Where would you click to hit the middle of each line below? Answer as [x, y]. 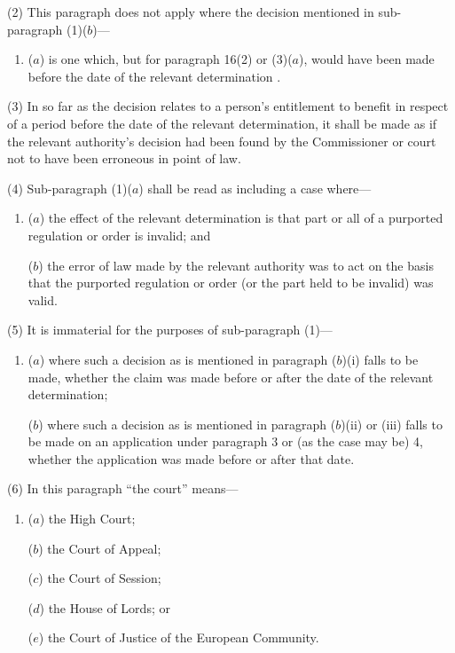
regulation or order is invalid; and [119, 235]
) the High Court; [87, 519]
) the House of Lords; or [105, 607]
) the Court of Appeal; [100, 548]
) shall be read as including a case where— [255, 188]
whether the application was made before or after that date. [191, 458]
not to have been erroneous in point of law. [124, 158]
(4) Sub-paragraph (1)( [70, 188]
